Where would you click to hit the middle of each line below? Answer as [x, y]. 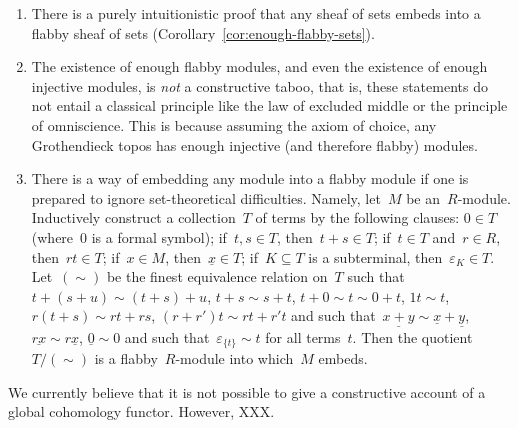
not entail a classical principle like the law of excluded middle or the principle [269, 105]
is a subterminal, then [375, 256]
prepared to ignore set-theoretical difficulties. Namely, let [206, 197]
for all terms [303, 336]
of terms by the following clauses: [357, 217]
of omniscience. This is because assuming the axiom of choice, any [234, 124]
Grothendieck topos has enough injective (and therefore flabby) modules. [254, 144]
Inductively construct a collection [133, 217]
